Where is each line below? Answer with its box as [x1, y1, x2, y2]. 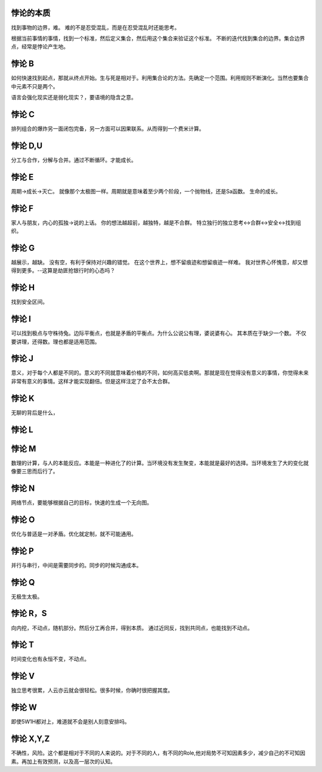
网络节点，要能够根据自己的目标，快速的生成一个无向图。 [11, 499, 152, 506]
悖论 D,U [11, 140, 43, 150]
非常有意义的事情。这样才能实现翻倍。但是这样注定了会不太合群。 [11, 377, 173, 385]
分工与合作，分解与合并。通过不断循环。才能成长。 [11, 156, 137, 164]
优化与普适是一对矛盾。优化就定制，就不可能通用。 [11, 530, 137, 537]
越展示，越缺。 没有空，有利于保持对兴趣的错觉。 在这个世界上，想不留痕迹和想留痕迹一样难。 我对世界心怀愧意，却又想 [11, 259, 308, 266]
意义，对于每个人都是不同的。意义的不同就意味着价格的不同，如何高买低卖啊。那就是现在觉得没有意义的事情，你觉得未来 [11, 369, 309, 376]
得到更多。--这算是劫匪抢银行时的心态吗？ [11, 267, 116, 274]
